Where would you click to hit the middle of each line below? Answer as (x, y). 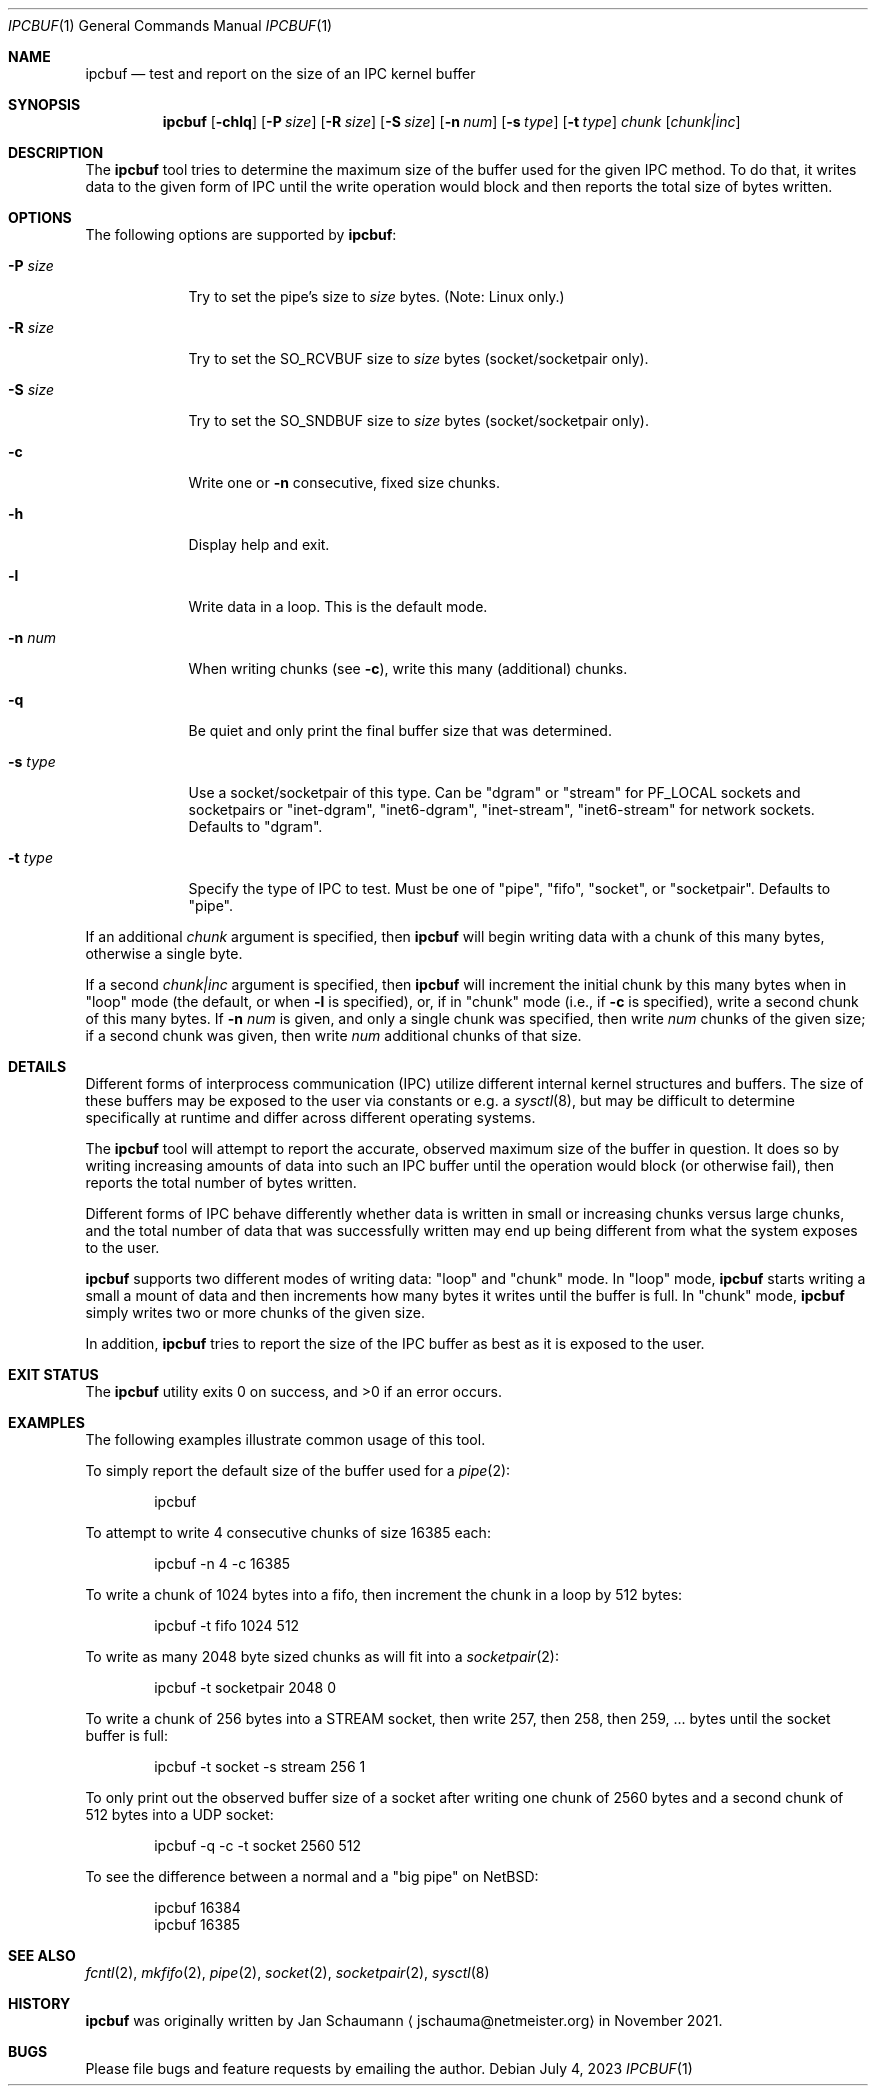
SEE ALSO (42, 1955)
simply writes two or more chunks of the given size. (255, 1312)
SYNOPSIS (44, 104)
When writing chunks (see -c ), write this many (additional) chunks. (408, 668)
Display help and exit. (259, 544)
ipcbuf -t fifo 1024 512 (227, 1625)
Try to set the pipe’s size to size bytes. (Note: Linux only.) (376, 296)
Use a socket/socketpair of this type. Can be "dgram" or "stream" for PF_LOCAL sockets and (494, 792)
